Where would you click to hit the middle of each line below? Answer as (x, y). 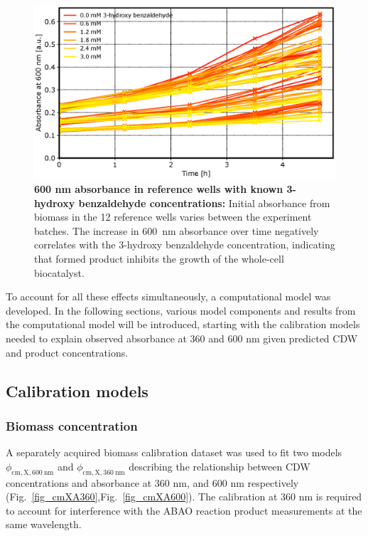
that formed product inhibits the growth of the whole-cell (159, 259)
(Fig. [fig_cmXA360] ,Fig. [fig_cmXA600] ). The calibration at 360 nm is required (184, 496)
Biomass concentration (72, 425)
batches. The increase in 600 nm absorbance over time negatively (177, 230)
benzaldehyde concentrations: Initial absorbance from (204, 203)
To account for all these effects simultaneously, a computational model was (168, 296)
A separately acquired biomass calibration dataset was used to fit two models (174, 452)
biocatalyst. (59, 272)
